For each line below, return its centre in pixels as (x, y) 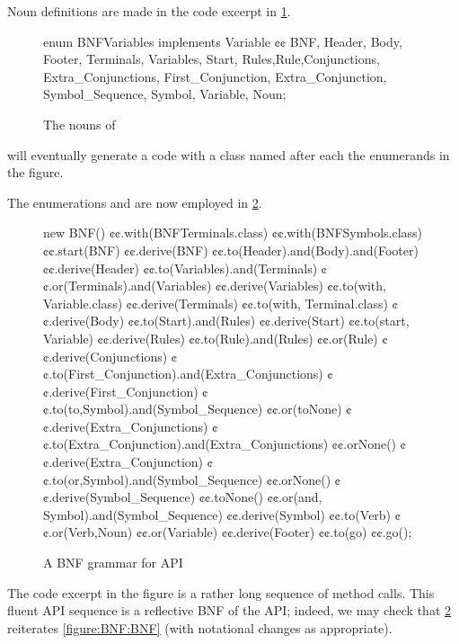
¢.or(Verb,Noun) (88, 532)
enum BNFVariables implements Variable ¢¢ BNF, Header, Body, (223, 41)
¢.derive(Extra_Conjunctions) (126, 426)
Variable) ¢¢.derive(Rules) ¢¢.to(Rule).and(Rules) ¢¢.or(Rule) (211, 338)
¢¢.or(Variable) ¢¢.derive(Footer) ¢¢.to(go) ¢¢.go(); (274, 532)
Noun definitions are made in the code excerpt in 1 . (149, 11)
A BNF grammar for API (113, 563)
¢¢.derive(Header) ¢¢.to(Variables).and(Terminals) (181, 268)
